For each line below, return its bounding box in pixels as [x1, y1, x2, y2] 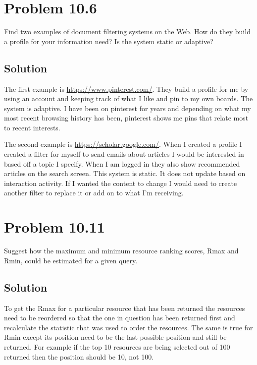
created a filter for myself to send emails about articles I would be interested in [4, 149, 244, 159]
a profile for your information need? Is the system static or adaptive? [4, 36, 213, 46]
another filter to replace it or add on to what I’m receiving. [4, 187, 184, 198]
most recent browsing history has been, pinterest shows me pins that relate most [4, 113, 249, 123]
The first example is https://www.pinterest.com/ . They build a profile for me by [4, 83, 249, 94]
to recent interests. [4, 122, 60, 132]
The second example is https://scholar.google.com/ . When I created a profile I [4, 139, 242, 149]
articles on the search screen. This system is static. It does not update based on [4, 168, 246, 179]
